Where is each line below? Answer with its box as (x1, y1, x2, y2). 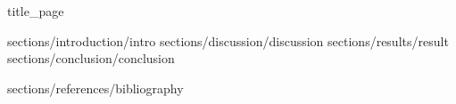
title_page (7, 2, 64, 20)
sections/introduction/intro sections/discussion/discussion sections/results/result (7, 31, 449, 50)
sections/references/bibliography (7, 78, 184, 97)
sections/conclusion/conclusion (7, 49, 175, 68)
